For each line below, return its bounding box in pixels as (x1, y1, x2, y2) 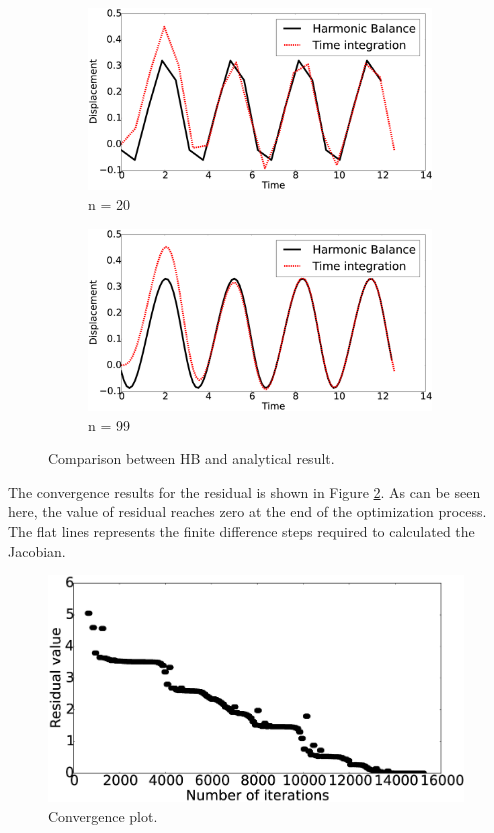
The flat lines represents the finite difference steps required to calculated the (8, 520, 475, 541)
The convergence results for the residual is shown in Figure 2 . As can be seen (8, 481, 481, 502)
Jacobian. (8, 540, 66, 561)
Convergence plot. (48, 805, 158, 826)
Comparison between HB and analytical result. (48, 448, 335, 469)
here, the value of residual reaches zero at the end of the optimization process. (8, 501, 487, 522)
